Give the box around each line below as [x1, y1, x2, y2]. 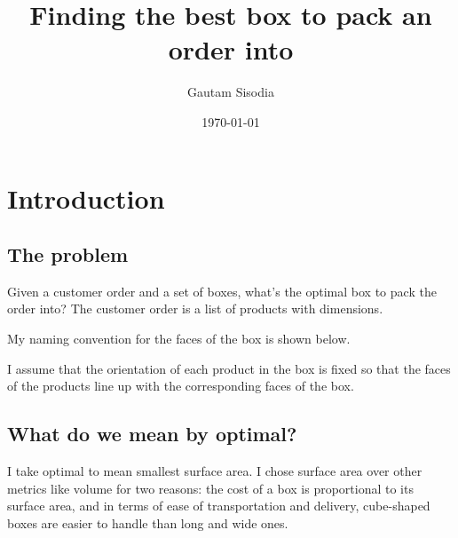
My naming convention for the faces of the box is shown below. [7, 329, 351, 348]
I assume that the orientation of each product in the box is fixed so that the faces [7, 359, 451, 377]
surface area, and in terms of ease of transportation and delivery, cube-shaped [7, 496, 430, 515]
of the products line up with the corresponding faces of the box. [7, 376, 354, 395]
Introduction [7, 179, 165, 216]
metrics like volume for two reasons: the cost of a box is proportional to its [7, 479, 414, 497]
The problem [7, 241, 129, 268]
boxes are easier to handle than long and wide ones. [7, 513, 288, 532]
